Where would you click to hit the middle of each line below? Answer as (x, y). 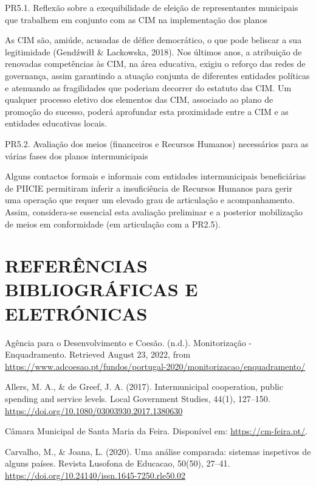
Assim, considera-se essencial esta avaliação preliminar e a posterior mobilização (154, 211)
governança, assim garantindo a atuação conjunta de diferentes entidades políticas (157, 75)
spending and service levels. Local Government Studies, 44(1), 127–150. (138, 398)
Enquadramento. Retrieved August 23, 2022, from (98, 354)
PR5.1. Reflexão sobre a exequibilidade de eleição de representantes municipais (152, 7)
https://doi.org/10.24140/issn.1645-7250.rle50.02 (95, 475)
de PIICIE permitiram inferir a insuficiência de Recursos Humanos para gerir (149, 188)
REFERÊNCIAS (77, 266)
